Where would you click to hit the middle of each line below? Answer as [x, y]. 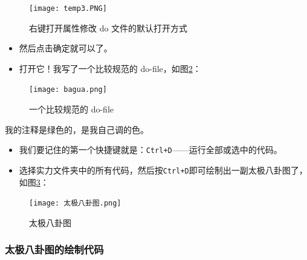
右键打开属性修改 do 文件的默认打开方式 [108, 28]
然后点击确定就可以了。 [66, 48]
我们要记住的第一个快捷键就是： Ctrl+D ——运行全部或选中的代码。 [150, 150]
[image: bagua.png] [68, 90]
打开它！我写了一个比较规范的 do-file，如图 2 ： [110, 68]
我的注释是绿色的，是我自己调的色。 [77, 129]
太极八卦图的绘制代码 [54, 249]
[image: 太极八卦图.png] [75, 203]
